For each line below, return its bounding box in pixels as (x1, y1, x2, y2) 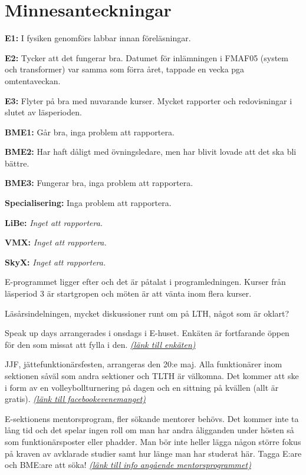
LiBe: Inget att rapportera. (5, 216, 103, 228)
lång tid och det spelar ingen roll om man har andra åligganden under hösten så (5, 424, 294, 436)
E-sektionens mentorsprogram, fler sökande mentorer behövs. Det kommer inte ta (5, 412, 299, 424)
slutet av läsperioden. (5, 106, 82, 118)
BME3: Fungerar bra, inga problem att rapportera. (5, 177, 193, 189)
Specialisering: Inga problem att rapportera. (5, 197, 172, 209)
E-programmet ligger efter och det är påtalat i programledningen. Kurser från (5, 275, 286, 288)
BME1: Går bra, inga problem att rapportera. (5, 125, 175, 138)
